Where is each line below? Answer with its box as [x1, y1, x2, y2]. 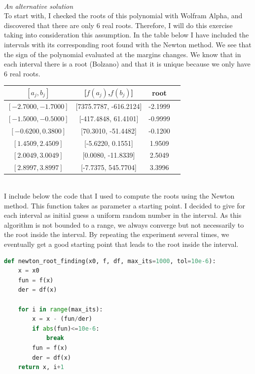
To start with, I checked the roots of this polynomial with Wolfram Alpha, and [4, 10, 243, 21]
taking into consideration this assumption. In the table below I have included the [4, 30, 249, 40]
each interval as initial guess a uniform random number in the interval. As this [4, 210, 242, 220]
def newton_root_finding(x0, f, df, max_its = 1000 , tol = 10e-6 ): [4, 257, 216, 265]
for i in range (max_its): [18, 306, 103, 313]
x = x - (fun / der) [32, 315, 93, 323]
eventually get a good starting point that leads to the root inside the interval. [4, 238, 239, 249]
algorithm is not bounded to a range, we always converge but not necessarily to [4, 219, 244, 230]
